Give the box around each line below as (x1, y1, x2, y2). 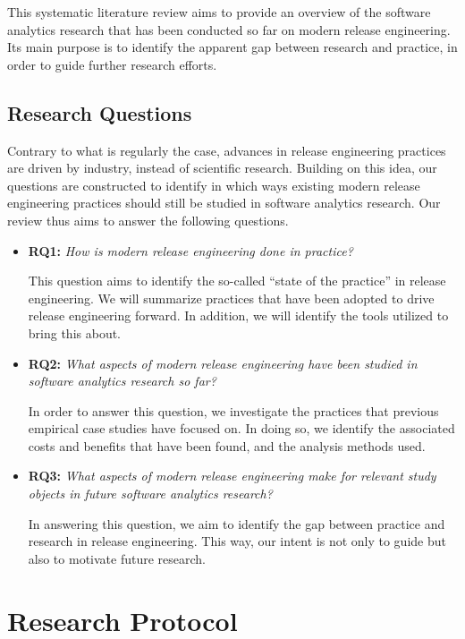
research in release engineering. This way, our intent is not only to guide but (28, 532, 446, 550)
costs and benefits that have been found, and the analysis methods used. (28, 436, 426, 455)
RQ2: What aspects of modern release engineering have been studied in (28, 354, 418, 372)
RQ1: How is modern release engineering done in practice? (28, 241, 353, 260)
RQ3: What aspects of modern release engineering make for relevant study (28, 466, 436, 485)
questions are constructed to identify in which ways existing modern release (7, 175, 420, 194)
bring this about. (28, 323, 122, 342)
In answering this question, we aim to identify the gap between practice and (28, 514, 445, 532)
